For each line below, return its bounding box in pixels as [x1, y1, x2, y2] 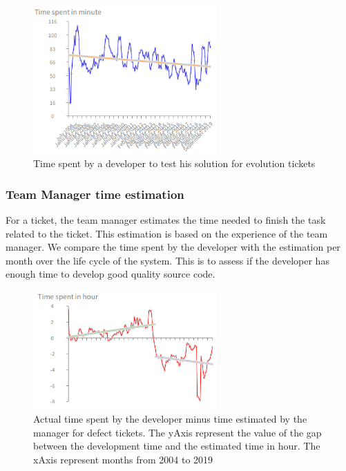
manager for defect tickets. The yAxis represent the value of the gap [33, 425, 322, 439]
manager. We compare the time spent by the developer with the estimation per [6, 240, 340, 254]
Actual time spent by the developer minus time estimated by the [33, 412, 307, 425]
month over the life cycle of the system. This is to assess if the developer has [6, 253, 329, 267]
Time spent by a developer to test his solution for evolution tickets [33, 156, 316, 171]
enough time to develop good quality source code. [6, 267, 215, 281]
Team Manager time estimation [6, 185, 184, 202]
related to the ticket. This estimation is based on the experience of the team [6, 226, 328, 240]
